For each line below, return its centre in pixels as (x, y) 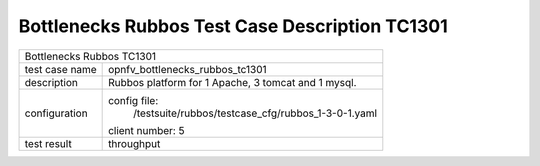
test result (48, 143)
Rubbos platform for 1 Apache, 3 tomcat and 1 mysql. (232, 82)
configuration (56, 113)
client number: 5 (146, 130)
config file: (133, 100)
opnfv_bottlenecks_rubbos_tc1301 (187, 69)
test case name (60, 69)
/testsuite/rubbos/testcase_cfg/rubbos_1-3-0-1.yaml (255, 113)
